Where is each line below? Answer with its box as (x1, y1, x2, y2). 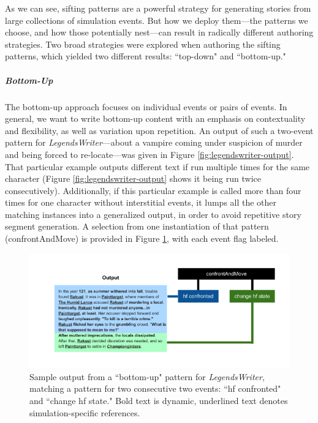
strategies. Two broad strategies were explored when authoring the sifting (5, 37, 281, 50)
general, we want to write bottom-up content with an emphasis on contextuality (5, 112, 306, 125)
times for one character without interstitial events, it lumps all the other (5, 196, 277, 209)
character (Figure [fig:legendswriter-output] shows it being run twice (5, 172, 261, 185)
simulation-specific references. (29, 406, 140, 419)
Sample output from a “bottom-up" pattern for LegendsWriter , (29, 370, 265, 383)
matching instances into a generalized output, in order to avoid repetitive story (5, 208, 301, 220)
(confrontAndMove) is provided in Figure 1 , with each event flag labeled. (5, 232, 279, 245)
